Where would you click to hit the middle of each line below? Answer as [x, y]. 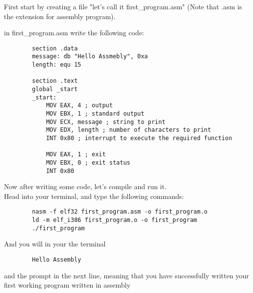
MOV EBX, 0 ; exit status [88, 162]
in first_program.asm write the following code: [74, 33]
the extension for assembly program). [60, 16]
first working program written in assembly [67, 285]
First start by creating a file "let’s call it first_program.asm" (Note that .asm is [123, 6]
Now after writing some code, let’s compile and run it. [85, 186]
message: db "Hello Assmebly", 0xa [90, 57]
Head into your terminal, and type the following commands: [94, 196]
